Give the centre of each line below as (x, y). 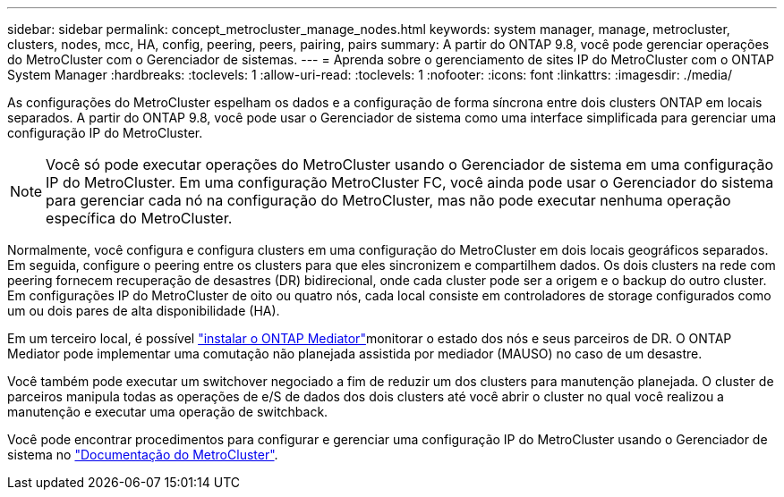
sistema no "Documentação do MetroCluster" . (143, 455)
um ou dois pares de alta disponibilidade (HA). (144, 311)
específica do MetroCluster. (139, 218)
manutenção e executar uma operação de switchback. (168, 412)
